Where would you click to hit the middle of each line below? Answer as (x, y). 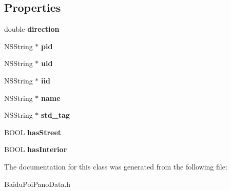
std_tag (55, 115)
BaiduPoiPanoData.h (37, 184)
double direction (32, 29)
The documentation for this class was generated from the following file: (116, 166)
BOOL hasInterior (36, 149)
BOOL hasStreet (33, 132)
